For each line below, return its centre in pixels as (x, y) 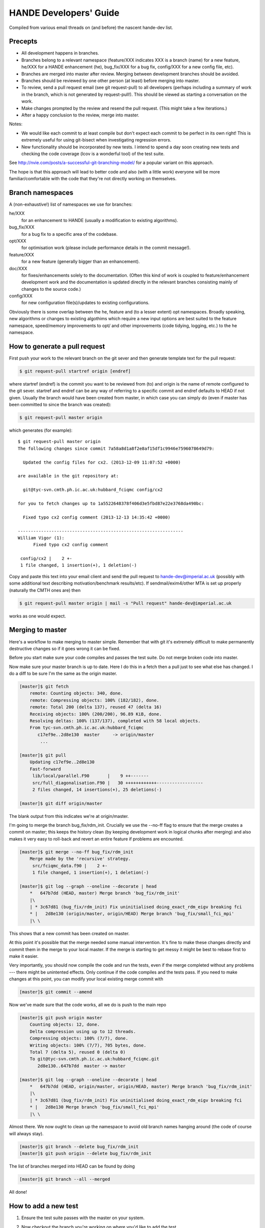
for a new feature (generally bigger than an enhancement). (80, 262)
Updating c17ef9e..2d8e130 (62, 762)
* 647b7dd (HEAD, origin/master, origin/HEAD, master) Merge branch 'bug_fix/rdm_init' (141, 1086)
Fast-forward (45, 769)
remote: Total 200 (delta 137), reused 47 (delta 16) (96, 707)
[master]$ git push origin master (61, 1018)
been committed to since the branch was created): (60, 405)
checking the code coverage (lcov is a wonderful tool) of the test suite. (93, 153)
